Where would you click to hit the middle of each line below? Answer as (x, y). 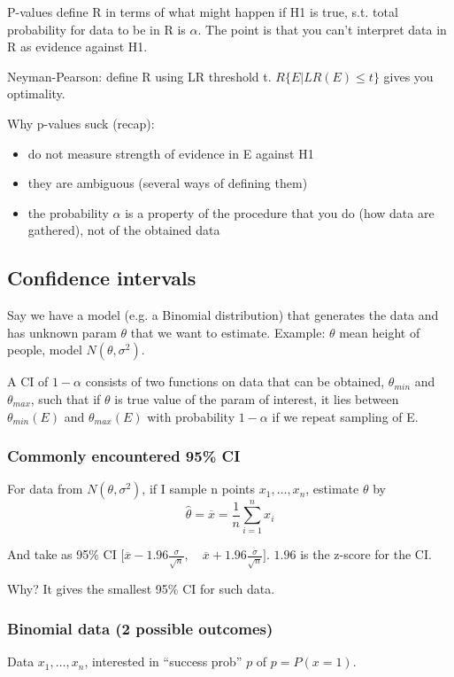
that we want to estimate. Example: (228, 332)
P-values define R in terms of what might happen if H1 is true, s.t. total (203, 12)
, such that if (65, 398)
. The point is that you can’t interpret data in (322, 29)
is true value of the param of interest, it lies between (257, 398)
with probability (191, 416)
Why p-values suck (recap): (81, 123)
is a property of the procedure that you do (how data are (280, 212)
